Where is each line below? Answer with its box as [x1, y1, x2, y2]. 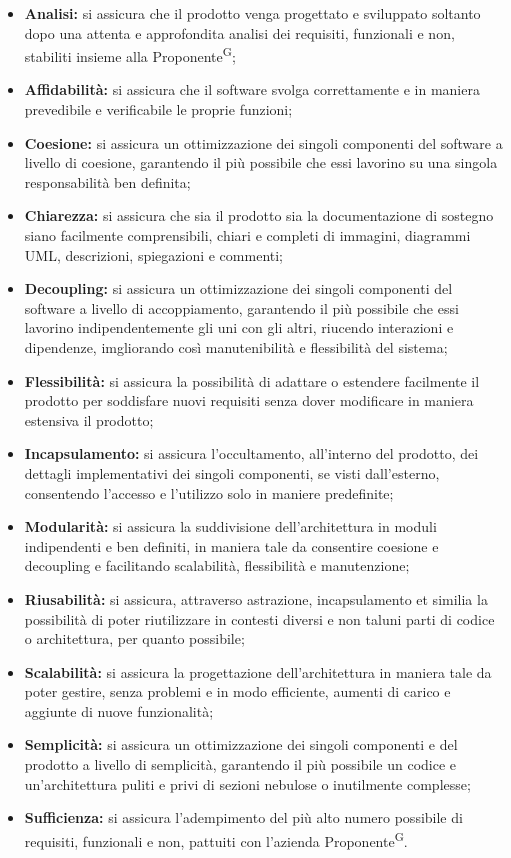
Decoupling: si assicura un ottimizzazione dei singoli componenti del [24, 278, 453, 299]
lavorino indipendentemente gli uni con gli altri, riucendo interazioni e [24, 317, 454, 338]
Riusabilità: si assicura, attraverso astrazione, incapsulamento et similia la [24, 588, 488, 609]
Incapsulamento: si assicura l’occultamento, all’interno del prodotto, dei [24, 443, 479, 464]
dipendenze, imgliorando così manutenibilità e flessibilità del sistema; [24, 336, 448, 357]
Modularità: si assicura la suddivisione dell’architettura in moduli [24, 516, 437, 537]
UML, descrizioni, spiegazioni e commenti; [24, 244, 283, 265]
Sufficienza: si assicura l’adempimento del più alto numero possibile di [24, 807, 463, 828]
